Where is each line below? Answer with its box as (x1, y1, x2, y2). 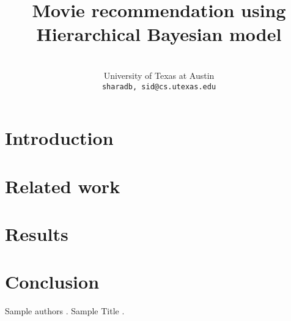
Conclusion (5, 269, 100, 294)
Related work (5, 173, 120, 198)
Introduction (5, 125, 114, 150)
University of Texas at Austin (103, 68, 215, 81)
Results (5, 221, 68, 246)
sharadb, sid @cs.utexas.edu (101, 82, 216, 91)
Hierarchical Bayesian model (36, 21, 282, 46)
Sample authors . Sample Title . (5, 304, 125, 317)
